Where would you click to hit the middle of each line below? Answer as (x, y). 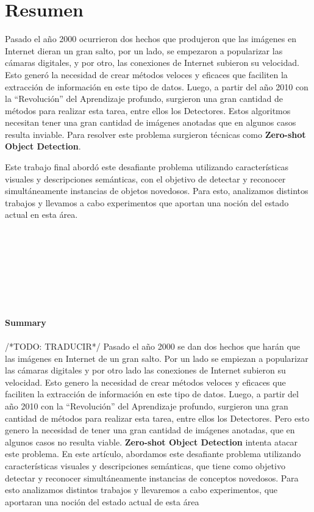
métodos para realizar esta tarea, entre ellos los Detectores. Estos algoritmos (148, 110)
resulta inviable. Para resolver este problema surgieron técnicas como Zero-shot (155, 134)
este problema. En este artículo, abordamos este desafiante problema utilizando (153, 454)
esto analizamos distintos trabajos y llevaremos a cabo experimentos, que (141, 490)
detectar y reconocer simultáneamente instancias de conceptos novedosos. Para (152, 478)
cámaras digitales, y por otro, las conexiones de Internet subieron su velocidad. (152, 63)
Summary (26, 322)
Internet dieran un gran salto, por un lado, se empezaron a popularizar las (144, 50)
